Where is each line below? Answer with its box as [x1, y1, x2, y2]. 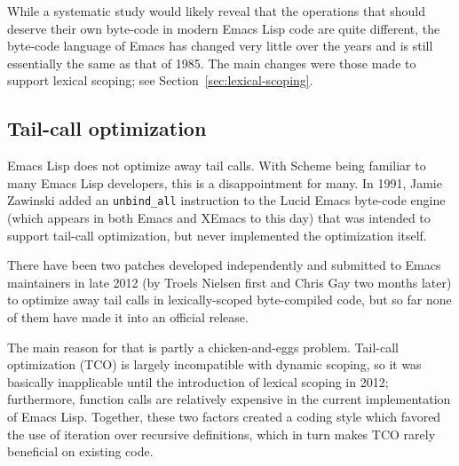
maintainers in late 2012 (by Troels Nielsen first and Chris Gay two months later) [7, 272, 452, 291]
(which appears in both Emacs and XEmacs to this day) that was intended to [7, 209, 431, 227]
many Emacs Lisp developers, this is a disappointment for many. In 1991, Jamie [7, 173, 442, 192]
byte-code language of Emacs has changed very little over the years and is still [7, 36, 433, 55]
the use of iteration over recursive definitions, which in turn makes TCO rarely [7, 424, 436, 443]
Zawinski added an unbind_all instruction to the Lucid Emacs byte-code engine [7, 191, 446, 209]
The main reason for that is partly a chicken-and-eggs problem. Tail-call [7, 337, 399, 356]
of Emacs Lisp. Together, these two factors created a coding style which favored [7, 407, 441, 425]
